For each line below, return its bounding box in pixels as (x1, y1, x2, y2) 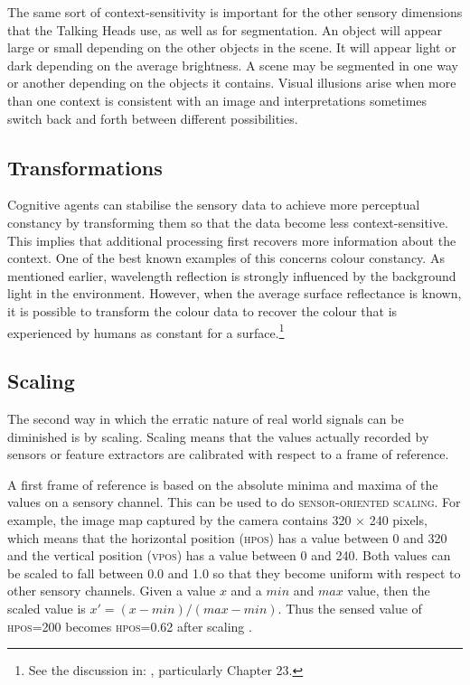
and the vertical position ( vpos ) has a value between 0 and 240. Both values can (7, 546, 451, 565)
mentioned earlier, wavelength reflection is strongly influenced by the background (7, 266, 456, 285)
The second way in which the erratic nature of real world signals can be (7, 408, 404, 427)
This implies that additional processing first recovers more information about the (7, 230, 456, 249)
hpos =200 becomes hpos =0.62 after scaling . (7, 616, 252, 635)
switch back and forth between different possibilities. (7, 108, 298, 127)
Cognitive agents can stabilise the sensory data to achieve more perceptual (7, 195, 420, 214)
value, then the (347, 581, 430, 600)
